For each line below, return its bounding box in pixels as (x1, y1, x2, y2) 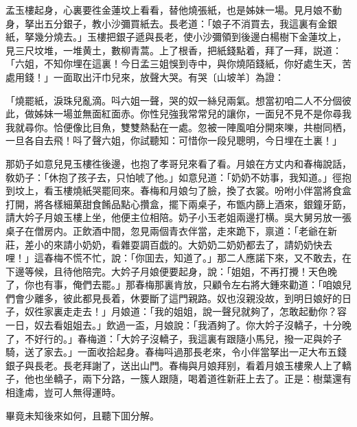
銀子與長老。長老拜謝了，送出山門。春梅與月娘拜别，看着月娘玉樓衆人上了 (5, 358, 342, 372)
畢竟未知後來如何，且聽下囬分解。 (5, 408, 159, 422)
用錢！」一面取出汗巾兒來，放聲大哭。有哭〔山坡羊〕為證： (14, 69, 284, 84)
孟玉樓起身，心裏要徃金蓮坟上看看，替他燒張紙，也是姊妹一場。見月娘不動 (5, 3, 342, 16)
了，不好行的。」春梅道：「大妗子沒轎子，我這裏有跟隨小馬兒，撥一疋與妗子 (5, 331, 342, 345)
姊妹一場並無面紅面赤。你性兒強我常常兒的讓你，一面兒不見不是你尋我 (34, 106, 352, 121)
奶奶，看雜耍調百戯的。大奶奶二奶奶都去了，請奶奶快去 (82, 237, 332, 251)
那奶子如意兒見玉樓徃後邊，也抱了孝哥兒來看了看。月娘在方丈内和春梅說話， (5, 156, 352, 170)
